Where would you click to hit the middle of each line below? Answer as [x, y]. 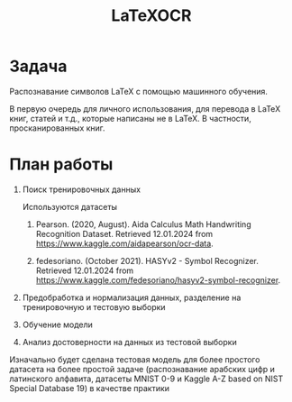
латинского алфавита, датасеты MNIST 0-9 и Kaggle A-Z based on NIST [146, 379]
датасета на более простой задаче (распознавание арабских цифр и [142, 369]
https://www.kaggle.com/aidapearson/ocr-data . [124, 243]
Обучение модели [57, 324]
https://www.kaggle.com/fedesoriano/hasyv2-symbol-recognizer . [158, 279]
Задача [38, 66]
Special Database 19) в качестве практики [89, 388]
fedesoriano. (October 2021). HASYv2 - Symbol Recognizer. [147, 260]
